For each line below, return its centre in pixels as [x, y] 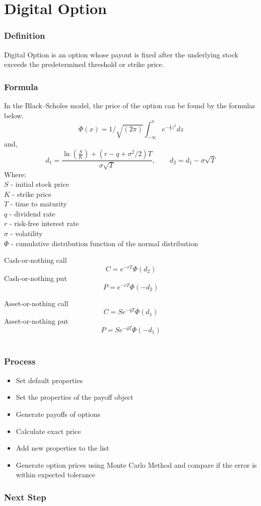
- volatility [26, 233]
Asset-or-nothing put [36, 321]
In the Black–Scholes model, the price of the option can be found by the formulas [130, 105]
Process [20, 361]
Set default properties [49, 380]
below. [14, 115]
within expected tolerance [55, 475]
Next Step [25, 497]
